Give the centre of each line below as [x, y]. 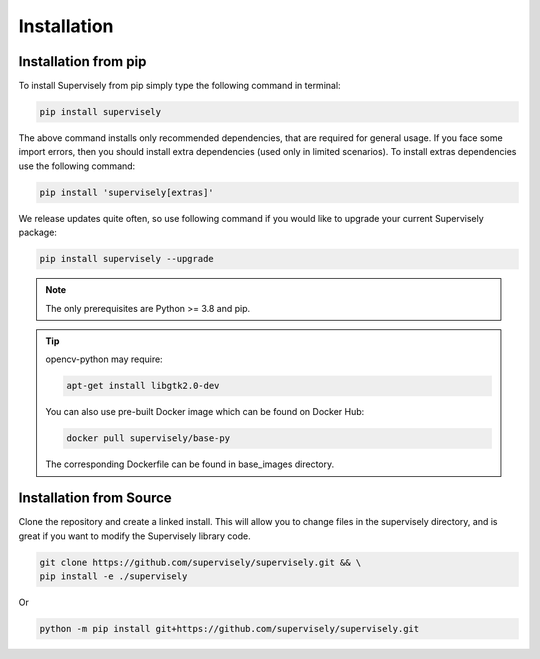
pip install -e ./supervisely [113, 576]
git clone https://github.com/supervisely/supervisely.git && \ [200, 562]
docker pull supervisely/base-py [148, 438]
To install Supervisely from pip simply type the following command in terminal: [179, 86]
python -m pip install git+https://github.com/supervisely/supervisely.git [229, 628]
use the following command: [77, 166]
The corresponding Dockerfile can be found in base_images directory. [190, 464]
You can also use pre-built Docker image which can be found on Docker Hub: [205, 412]
